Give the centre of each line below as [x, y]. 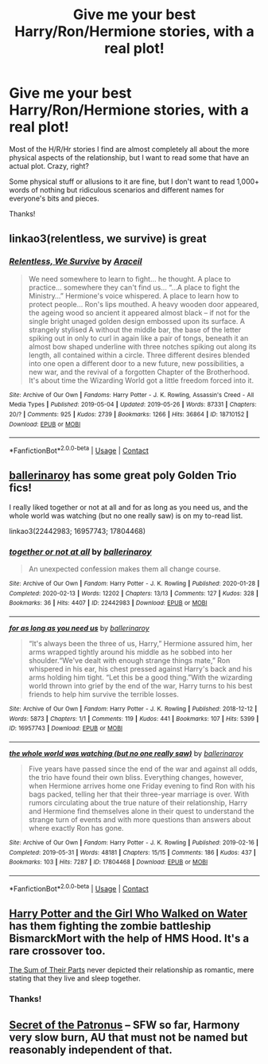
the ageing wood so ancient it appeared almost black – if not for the [139, 313]
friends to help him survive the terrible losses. [104, 694]
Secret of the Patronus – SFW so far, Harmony [124, 1025]
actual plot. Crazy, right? [49, 166]
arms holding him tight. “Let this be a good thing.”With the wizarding [140, 677]
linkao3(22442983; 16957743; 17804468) [78, 531]
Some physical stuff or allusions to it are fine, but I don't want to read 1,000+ [134, 181]
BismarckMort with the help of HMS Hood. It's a [129, 938]
